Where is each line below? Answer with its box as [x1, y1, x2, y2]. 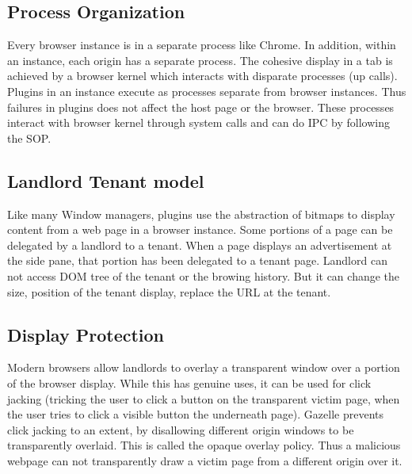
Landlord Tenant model [7, 168, 204, 193]
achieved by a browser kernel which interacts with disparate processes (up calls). [7, 67, 398, 84]
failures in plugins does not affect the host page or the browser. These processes [7, 98, 395, 115]
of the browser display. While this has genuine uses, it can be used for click [7, 374, 372, 391]
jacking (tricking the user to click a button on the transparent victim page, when [7, 390, 400, 407]
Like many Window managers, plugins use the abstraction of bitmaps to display [7, 205, 395, 222]
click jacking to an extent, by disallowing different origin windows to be [7, 421, 354, 438]
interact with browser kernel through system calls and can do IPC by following [7, 114, 390, 131]
